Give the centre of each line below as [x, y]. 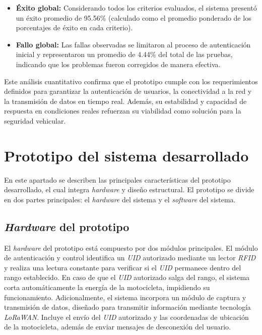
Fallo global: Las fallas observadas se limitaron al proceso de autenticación [133, 44]
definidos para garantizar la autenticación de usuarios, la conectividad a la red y [128, 91]
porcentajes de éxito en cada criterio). [74, 27]
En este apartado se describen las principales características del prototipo [117, 179]
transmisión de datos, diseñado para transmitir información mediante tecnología [127, 307]
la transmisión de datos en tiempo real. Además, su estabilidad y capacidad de [125, 101]
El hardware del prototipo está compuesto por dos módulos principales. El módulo [131, 247]
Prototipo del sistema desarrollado [126, 155]
